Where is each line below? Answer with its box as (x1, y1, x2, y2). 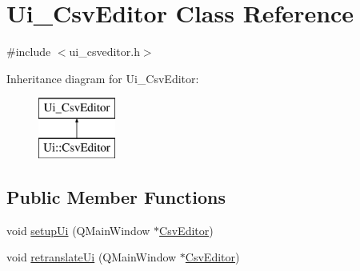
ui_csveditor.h (69, 43, 140, 60)
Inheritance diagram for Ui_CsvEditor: (6, 70, 199, 86)
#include (6, 43, 51, 60)
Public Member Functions (6, 184, 226, 209)
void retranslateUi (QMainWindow (6, 249, 177, 265)
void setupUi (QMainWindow (6, 221, 150, 238)
